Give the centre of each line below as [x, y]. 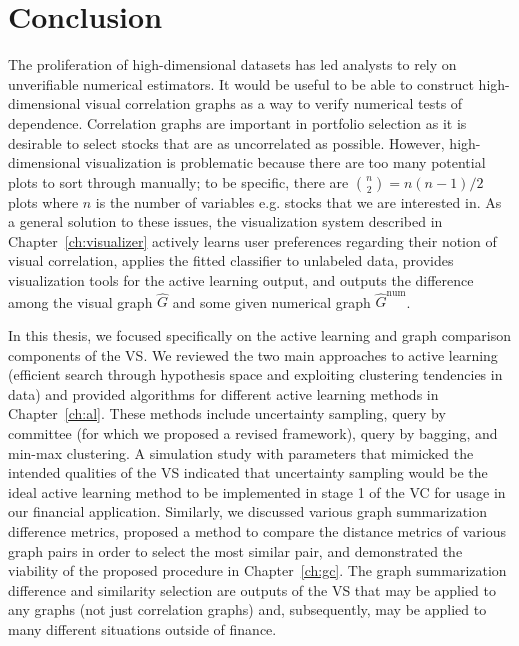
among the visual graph [80, 301]
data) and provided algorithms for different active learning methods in [223, 393]
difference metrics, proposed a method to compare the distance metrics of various [257, 530]
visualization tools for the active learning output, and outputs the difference [241, 280]
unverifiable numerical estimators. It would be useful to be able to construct [241, 83]
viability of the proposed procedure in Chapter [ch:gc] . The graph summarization [257, 570]
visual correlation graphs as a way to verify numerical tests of [274, 103]
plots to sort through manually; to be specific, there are [178, 181]
